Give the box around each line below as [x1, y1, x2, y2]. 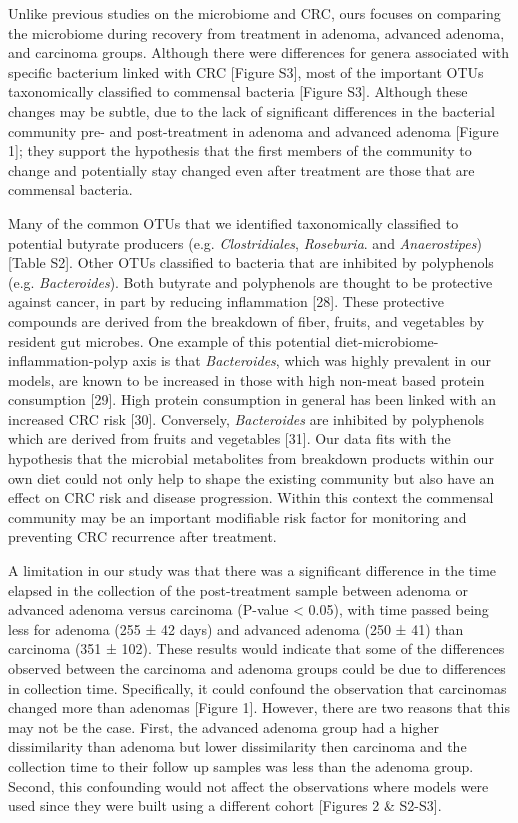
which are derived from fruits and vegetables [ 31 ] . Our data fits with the [8, 428, 451, 449]
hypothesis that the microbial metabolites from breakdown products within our [8, 448, 494, 469]
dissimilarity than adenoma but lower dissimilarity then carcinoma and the [8, 736, 467, 757]
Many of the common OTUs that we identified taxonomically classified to [8, 212, 459, 233]
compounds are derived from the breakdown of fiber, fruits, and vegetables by [8, 310, 485, 331]
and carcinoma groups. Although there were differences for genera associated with [8, 42, 510, 63]
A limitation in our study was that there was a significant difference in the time [8, 560, 497, 581]
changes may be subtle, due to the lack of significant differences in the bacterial [8, 100, 495, 121]
